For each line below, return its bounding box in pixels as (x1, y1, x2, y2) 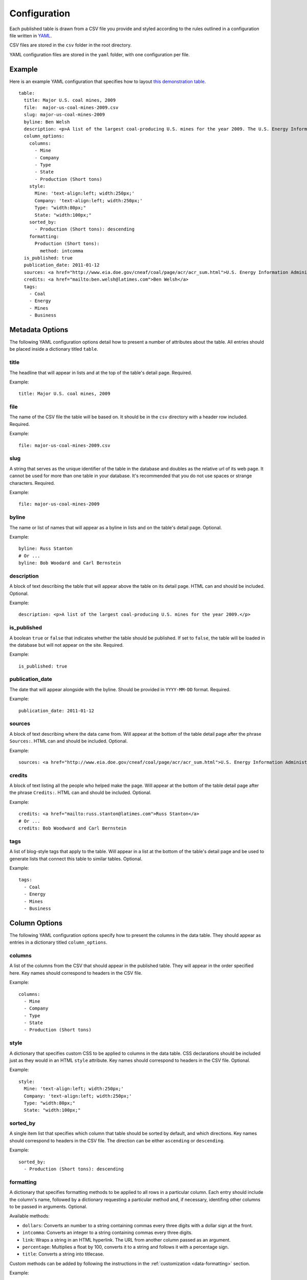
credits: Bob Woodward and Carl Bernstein (18, 825, 127, 831)
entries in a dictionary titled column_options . (9, 940, 107, 946)
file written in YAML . (9, 32, 52, 38)
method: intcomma (40, 248, 84, 253)
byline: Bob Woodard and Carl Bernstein (18, 560, 121, 566)
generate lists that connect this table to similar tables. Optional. (9, 856, 143, 862)
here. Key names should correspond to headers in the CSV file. (9, 970, 143, 976)
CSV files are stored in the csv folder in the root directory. (9, 42, 132, 48)
